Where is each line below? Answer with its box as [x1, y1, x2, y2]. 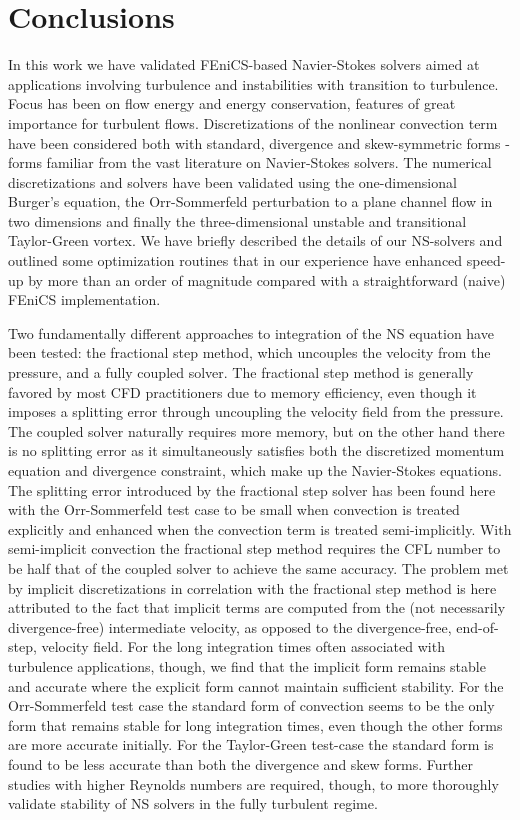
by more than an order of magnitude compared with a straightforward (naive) [28, 269, 506, 290]
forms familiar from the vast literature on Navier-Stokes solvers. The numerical [8, 152, 492, 173]
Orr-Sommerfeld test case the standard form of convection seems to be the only [8, 695, 495, 716]
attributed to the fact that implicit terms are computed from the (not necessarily [8, 597, 506, 618]
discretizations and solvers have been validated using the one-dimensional [8, 171, 457, 192]
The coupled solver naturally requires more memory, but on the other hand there [8, 420, 505, 441]
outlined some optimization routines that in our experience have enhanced [8, 250, 463, 271]
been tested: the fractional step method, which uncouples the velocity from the [8, 342, 491, 363]
